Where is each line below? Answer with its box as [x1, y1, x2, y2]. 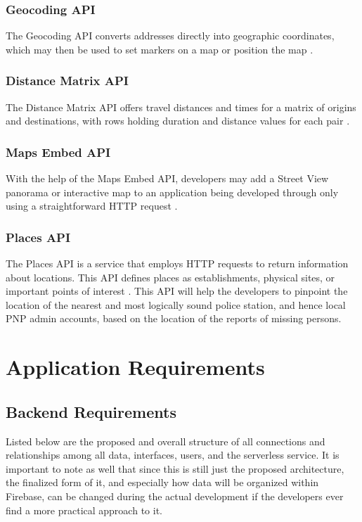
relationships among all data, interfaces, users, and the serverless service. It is [6, 447, 340, 462]
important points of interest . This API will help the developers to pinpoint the [6, 284, 348, 298]
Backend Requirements [6, 400, 176, 422]
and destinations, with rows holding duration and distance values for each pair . [6, 113, 350, 128]
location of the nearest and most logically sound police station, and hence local [6, 297, 346, 312]
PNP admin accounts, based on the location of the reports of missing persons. [6, 311, 342, 326]
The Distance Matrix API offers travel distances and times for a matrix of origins [6, 99, 356, 114]
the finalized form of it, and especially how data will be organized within [6, 475, 319, 490]
